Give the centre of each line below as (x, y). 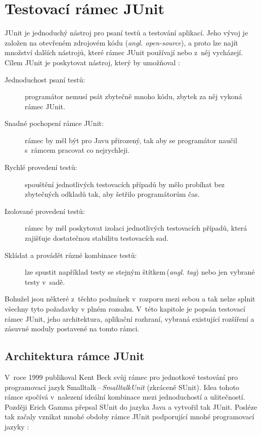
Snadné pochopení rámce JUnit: (54, 123)
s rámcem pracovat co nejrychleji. (77, 150)
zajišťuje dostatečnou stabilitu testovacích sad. (97, 238)
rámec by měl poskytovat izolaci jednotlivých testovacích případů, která (136, 228)
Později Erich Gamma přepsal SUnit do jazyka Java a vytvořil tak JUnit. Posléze (131, 406)
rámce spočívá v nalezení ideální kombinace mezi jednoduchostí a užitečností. (125, 397)
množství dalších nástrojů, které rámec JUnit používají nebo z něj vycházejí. (124, 52)
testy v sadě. (45, 281)
